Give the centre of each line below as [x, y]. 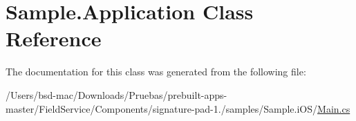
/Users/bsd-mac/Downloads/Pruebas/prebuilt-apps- [116, 94]
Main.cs [334, 108]
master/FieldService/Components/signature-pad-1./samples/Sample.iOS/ [162, 108]
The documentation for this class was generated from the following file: [156, 72]
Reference [54, 38]
